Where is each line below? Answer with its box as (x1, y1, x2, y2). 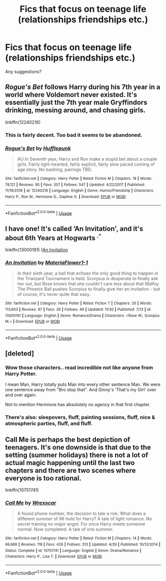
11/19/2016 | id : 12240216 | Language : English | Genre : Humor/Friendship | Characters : (5, 188, 154, 193)
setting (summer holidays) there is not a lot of (5, 451, 148, 459)
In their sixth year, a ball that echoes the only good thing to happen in (17, 270, 159, 276)
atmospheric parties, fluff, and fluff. (5, 420, 93, 427)
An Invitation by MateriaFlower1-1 (5, 259, 88, 266)
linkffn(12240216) (5, 119, 41, 125)
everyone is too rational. (5, 474, 82, 482)
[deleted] (5, 349, 35, 358)
